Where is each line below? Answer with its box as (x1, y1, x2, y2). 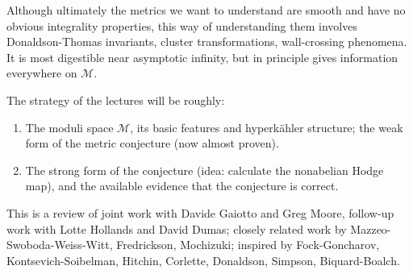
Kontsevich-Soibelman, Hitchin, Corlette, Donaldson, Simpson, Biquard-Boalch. (6, 251, 400, 268)
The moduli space (25, 118, 114, 135)
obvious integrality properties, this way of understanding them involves (6, 17, 357, 34)
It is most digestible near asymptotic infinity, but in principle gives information (6, 48, 398, 65)
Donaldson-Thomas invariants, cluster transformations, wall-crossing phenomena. (6, 33, 407, 50)
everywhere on (6, 64, 77, 81)
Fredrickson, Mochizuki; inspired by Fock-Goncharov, (116, 236, 380, 253)
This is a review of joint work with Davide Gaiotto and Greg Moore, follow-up (6, 204, 394, 221)
